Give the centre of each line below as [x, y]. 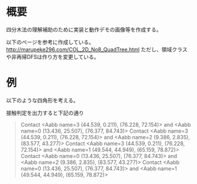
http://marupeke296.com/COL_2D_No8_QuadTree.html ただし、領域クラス [97, 49]
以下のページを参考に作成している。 [50, 42]
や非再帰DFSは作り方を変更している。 [53, 57]
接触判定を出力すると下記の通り [45, 113]
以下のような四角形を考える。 [42, 100]
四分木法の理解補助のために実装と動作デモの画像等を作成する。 [84, 29]
